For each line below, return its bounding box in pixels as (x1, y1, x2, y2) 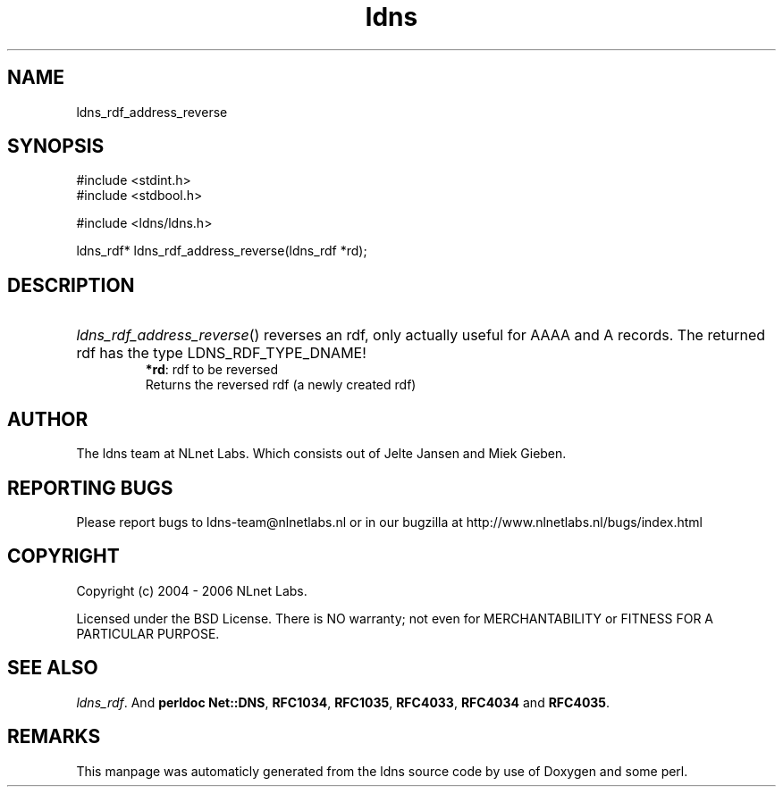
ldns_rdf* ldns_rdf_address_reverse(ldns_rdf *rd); (76, 243, 367, 259)
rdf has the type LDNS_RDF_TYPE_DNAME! (76, 344, 366, 363)
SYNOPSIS (7, 135, 105, 158)
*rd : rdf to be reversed (145, 362, 279, 378)
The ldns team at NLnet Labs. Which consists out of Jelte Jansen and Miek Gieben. (76, 446, 567, 462)
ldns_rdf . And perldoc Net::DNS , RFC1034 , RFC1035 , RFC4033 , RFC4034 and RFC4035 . (76, 694, 610, 710)
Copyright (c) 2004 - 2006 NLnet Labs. (76, 582, 307, 598)
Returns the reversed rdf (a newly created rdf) (145, 377, 417, 393)
